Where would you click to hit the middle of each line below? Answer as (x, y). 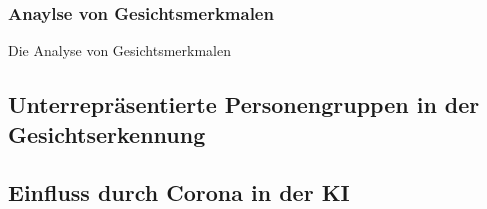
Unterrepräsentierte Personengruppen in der (244, 104)
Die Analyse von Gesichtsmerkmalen (119, 50)
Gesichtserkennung (107, 133)
